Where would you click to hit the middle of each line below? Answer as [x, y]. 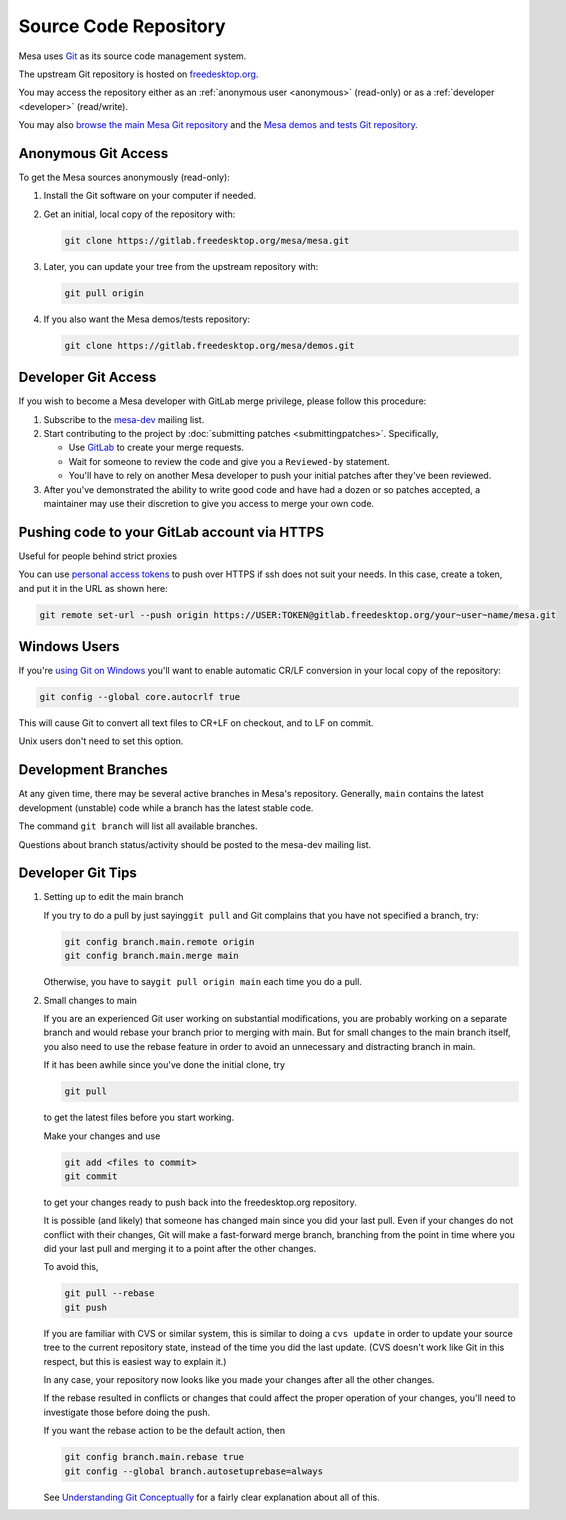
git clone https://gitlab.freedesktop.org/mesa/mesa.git [207, 240]
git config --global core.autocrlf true [139, 697]
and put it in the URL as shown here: [93, 588]
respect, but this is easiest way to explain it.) [135, 1361]
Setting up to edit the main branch [113, 897]
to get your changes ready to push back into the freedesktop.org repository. [200, 1202]
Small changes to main [90, 1000]
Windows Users [69, 646]
